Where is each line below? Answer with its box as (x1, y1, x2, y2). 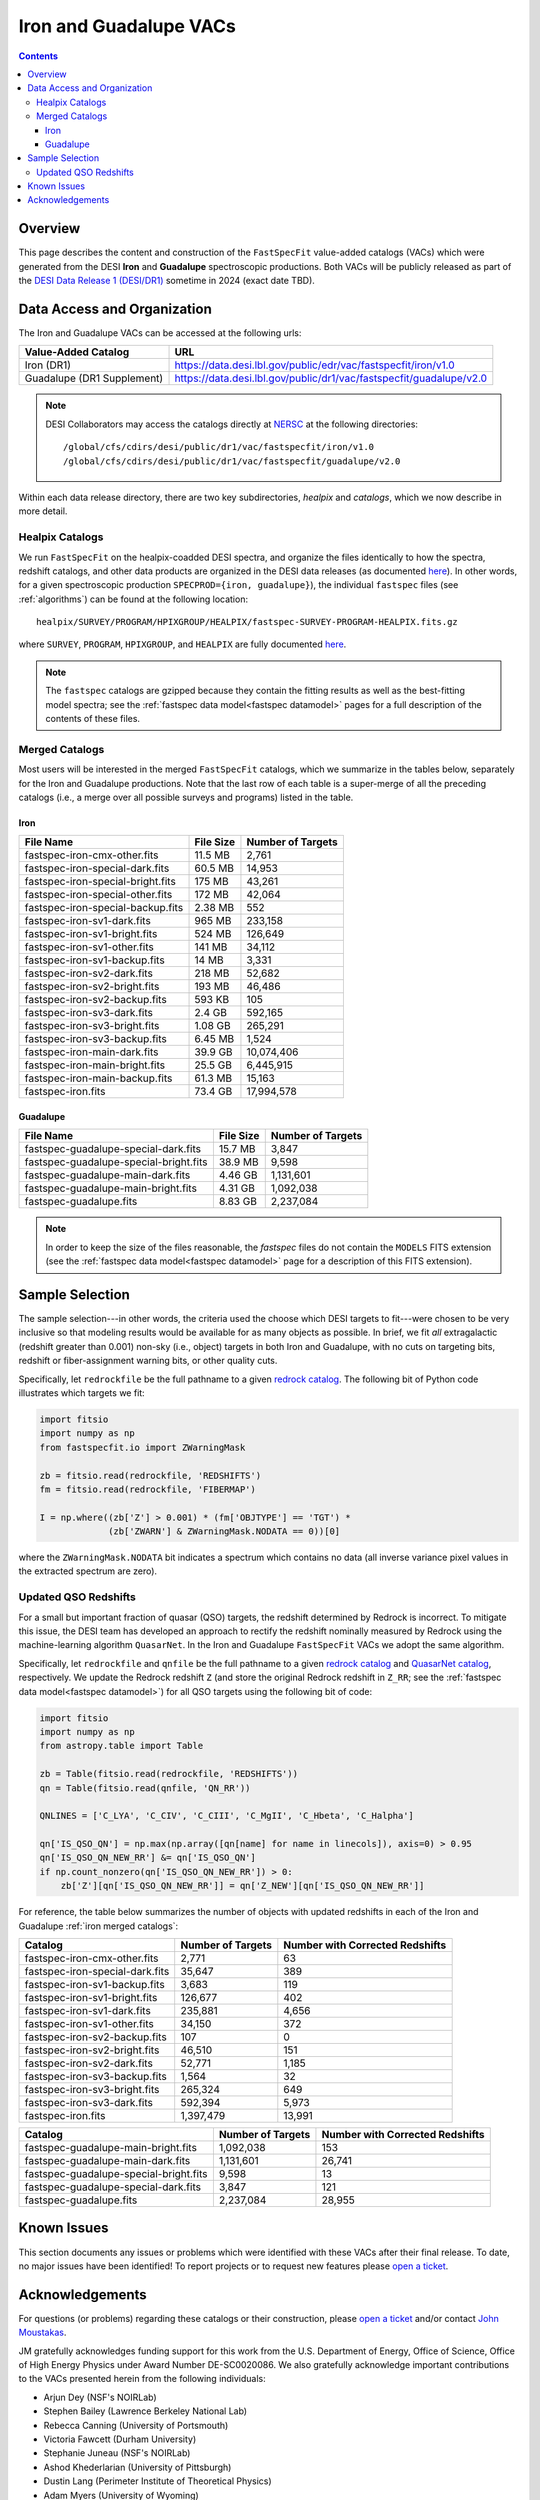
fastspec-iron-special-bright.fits (24, 875, 177, 889)
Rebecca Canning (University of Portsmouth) (43, 2419, 229, 2431)
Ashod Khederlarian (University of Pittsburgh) (43, 2461, 232, 2473)
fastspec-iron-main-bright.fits (24, 1058, 165, 1072)
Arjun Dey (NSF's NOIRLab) (43, 2391, 157, 2403)
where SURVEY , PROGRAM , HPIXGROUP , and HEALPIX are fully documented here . (18, 638, 347, 650)
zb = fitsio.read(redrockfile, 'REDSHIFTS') (39, 1470, 262, 1481)
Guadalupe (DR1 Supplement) (24, 371, 164, 385)
